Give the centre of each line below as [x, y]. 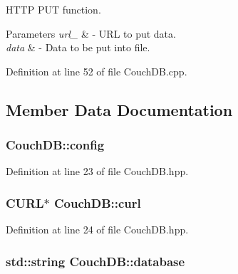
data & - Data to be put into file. [78, 47]
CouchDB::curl [97, 202]
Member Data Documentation [119, 109]
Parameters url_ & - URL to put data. [91, 33]
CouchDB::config [55, 145]
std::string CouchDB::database [95, 261]
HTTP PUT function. [53, 9]
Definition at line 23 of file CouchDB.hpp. [97, 171]
